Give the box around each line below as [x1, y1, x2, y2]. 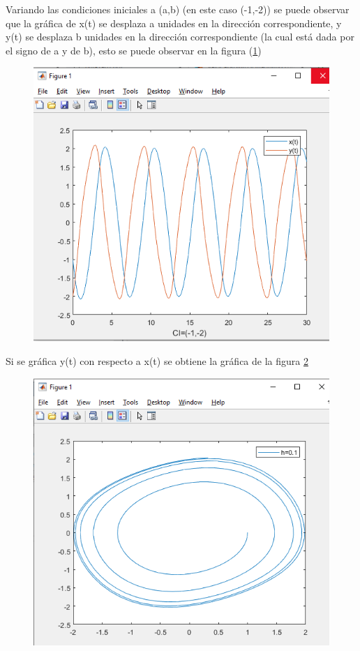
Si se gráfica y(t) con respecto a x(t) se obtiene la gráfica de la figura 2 [6, 354, 308, 368]
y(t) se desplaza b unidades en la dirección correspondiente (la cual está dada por [6, 29, 354, 44]
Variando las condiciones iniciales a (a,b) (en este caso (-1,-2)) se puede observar [6, 2, 350, 16]
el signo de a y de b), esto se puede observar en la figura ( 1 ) [6, 43, 262, 57]
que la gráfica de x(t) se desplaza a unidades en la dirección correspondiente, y [6, 15, 342, 30]
